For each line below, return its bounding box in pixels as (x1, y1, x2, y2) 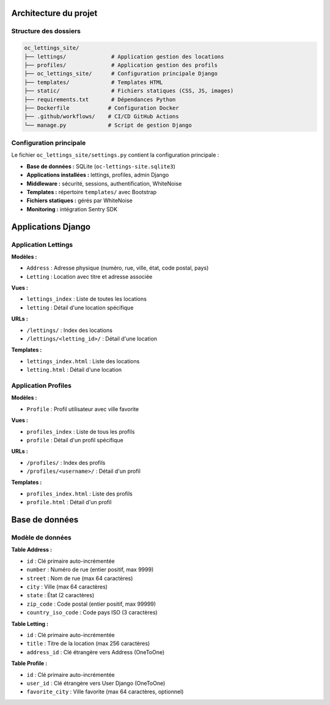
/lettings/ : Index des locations (26, 326, 113, 334)
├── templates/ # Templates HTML (24, 78, 163, 86)
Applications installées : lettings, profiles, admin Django (26, 172, 169, 179)
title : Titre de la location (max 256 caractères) (26, 640, 150, 647)
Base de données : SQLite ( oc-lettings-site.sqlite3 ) (26, 162, 175, 170)
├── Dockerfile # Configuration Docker (24, 104, 180, 111)
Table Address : (11, 546, 52, 554)
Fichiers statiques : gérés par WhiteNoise (26, 197, 133, 205)
